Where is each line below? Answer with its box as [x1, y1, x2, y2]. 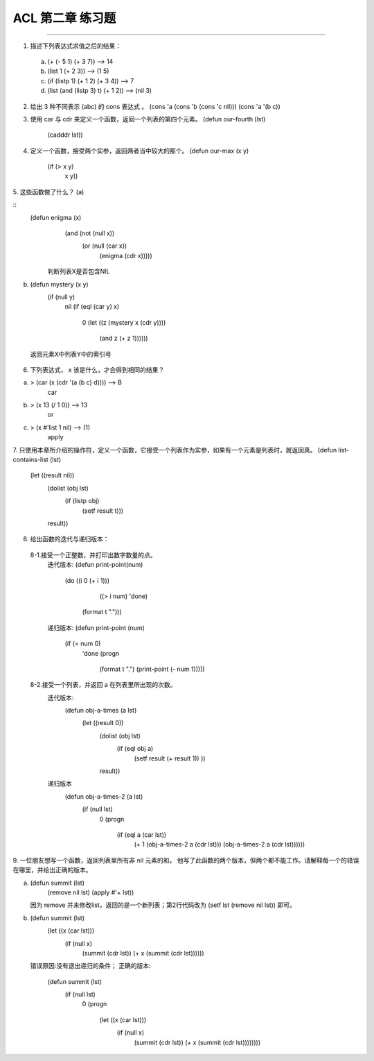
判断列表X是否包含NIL [47, 267, 110, 275]
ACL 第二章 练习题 [12, 10, 116, 26]
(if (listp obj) [64, 497, 100, 505]
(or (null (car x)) [82, 241, 127, 250]
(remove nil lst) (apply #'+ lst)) [47, 888, 134, 897]
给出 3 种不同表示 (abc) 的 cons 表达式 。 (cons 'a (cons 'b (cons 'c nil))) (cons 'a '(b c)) [30, 102, 280, 110]
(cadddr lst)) [47, 130, 83, 139]
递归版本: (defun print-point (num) [47, 623, 145, 631]
